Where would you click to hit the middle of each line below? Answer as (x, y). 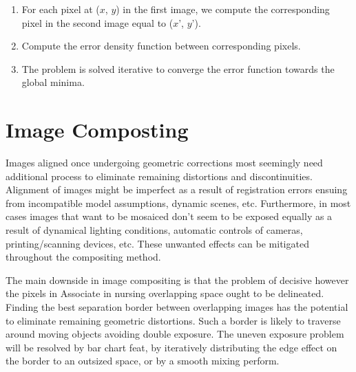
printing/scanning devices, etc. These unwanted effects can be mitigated (157, 243)
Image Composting (97, 130)
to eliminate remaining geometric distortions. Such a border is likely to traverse (173, 320)
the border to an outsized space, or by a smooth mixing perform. (143, 361)
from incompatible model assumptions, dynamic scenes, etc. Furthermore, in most (178, 203)
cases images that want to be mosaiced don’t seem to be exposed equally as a (169, 216)
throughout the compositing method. (83, 257)
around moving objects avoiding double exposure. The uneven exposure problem (175, 334)
